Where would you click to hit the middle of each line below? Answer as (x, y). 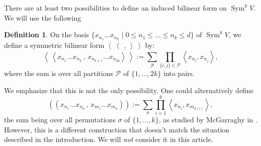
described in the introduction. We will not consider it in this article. (109, 139)
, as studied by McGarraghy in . (208, 120)
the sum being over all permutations (60, 120)
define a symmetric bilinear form (54, 45)
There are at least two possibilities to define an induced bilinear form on (116, 8)
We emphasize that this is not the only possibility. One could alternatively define (129, 90)
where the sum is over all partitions (59, 73)
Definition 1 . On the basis (47, 34)
